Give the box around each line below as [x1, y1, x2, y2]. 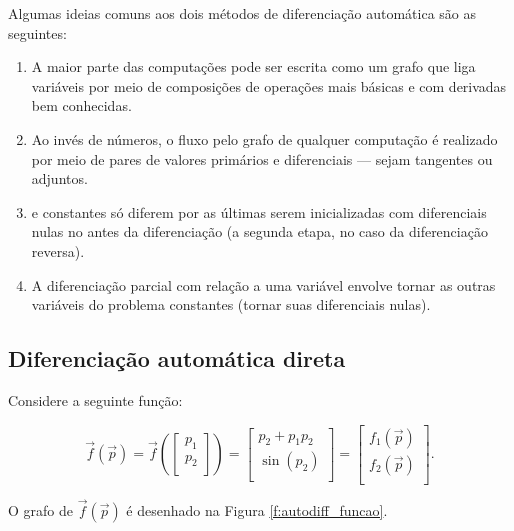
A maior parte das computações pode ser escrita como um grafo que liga [31, 56, 476, 77]
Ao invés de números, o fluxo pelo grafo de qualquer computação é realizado [31, 128, 498, 149]
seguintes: [8, 22, 67, 43]
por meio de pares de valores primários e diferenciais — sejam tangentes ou [31, 148, 493, 169]
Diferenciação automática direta [8, 343, 346, 374]
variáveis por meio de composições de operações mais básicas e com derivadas [31, 75, 507, 96]
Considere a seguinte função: [8, 389, 183, 410]
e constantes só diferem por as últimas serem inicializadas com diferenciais [31, 201, 487, 222]
